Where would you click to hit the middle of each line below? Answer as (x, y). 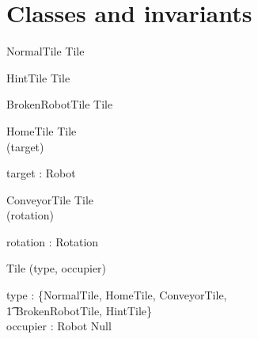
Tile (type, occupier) (57, 268)
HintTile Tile (38, 77)
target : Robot (41, 173)
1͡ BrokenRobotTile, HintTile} (79, 310)
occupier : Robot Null (59, 326)
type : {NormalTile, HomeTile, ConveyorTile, (117, 295)
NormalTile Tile (46, 51)
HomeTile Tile (42, 130)
